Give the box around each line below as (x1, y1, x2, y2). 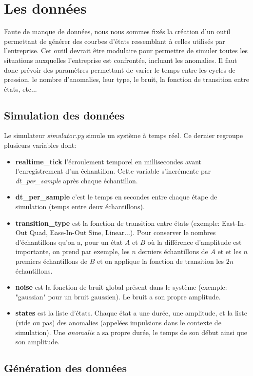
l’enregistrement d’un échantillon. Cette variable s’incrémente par (15, 166, 211, 176)
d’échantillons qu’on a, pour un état (15, 237, 123, 247)
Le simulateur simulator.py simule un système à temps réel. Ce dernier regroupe (4, 130, 243, 140)
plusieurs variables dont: (4, 140, 77, 150)
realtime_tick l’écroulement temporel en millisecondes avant (15, 156, 201, 166)
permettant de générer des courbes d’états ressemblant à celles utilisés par (4, 36, 225, 46)
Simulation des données (4, 107, 125, 122)
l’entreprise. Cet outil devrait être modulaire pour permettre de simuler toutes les (4, 45, 248, 56)
